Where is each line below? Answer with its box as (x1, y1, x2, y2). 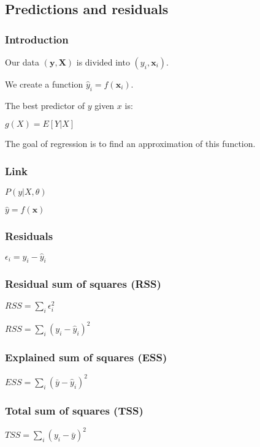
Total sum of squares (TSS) (5, 402, 143, 418)
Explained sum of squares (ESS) (5, 349, 167, 364)
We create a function (5, 78, 83, 90)
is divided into (76, 56, 130, 68)
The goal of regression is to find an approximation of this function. (5, 137, 256, 150)
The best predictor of (5, 99, 85, 111)
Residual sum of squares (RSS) (5, 276, 161, 291)
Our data (5, 56, 40, 68)
